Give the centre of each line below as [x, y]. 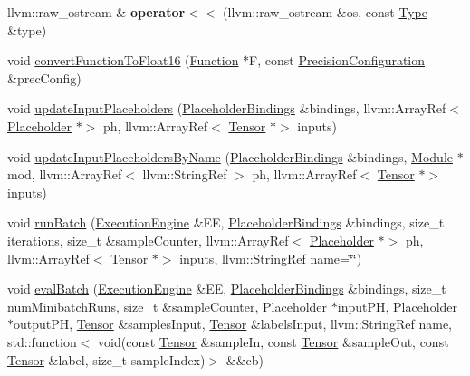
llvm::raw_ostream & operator [96, 12]
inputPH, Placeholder [398, 306]
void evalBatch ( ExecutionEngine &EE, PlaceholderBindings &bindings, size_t [227, 289]
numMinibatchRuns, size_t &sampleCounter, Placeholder [168, 306]
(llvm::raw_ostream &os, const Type [325, 12]
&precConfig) [44, 77]
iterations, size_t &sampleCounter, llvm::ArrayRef [148, 240]
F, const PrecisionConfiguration [337, 60]
